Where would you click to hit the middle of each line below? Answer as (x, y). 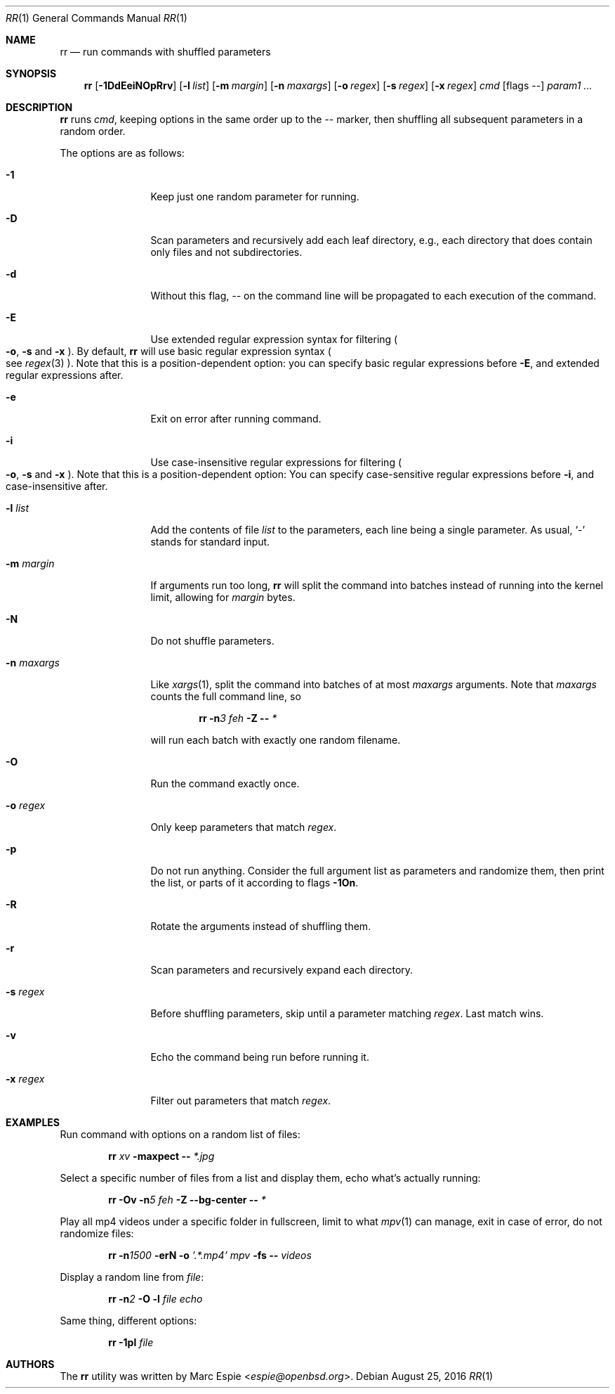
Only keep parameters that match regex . (244, 827)
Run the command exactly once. (225, 783)
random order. (93, 131)
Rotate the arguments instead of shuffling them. (261, 926)
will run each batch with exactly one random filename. (276, 740)
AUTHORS (30, 1364)
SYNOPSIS (31, 73)
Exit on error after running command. (236, 419)
